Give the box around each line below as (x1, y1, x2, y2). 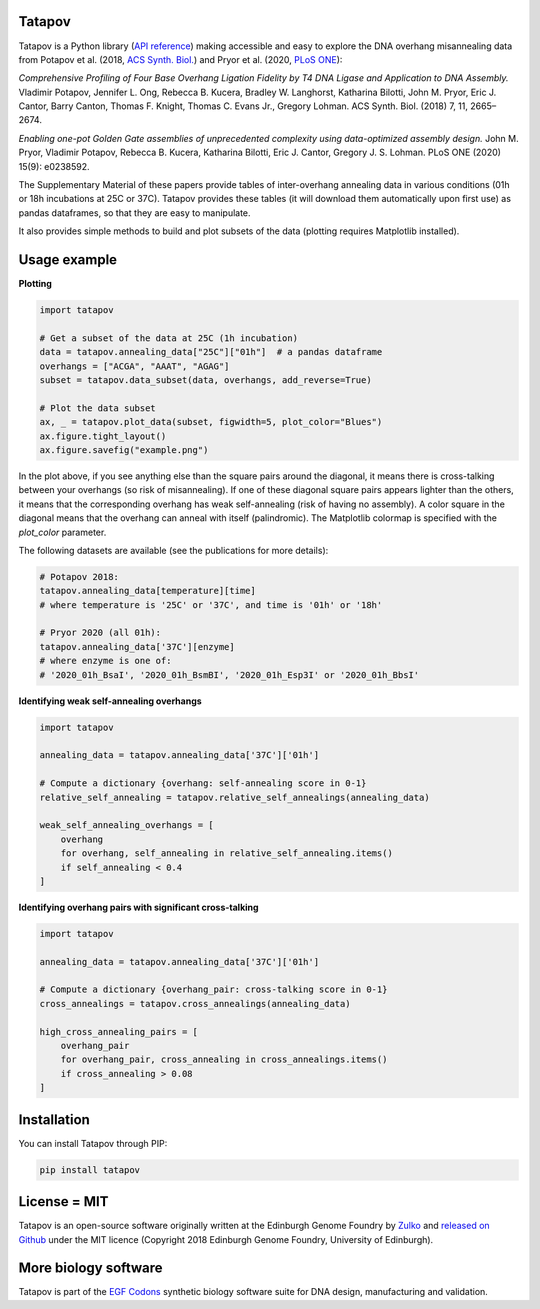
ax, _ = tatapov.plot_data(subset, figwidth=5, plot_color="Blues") (39, 416, 383, 428)
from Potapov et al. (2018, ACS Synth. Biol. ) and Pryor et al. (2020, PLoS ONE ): (18, 53, 343, 65)
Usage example (18, 251, 118, 269)
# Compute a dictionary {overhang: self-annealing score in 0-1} (39, 778, 367, 789)
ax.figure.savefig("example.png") (39, 445, 209, 455)
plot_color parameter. (18, 526, 107, 538)
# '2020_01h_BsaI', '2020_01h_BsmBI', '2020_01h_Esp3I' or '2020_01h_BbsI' (39, 669, 420, 680)
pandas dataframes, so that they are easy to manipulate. (18, 206, 251, 219)
